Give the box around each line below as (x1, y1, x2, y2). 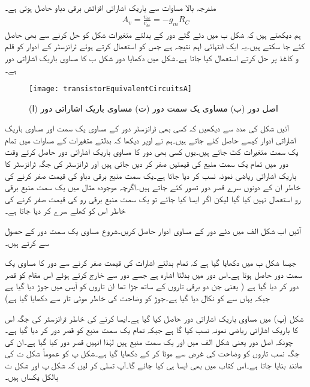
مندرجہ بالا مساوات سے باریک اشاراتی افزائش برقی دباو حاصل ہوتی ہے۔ (5, 1, 216, 13)
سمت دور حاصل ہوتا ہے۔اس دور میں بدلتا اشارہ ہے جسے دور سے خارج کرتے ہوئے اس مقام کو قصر (5, 268, 302, 280)
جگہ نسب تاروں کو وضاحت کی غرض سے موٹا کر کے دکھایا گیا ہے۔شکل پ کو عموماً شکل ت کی (5, 347, 300, 359)
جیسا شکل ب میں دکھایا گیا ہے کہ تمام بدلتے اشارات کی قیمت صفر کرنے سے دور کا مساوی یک (5, 256, 296, 269)
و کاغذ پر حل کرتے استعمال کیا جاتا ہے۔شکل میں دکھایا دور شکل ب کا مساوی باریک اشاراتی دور (5, 51, 299, 64)
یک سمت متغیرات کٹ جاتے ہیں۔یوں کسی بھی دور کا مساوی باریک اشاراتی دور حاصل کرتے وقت (5, 145, 299, 158)
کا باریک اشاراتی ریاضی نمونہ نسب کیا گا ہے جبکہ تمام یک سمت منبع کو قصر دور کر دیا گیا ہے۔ (5, 323, 299, 336)
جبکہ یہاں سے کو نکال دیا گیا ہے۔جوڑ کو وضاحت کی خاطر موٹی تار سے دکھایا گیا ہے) (5, 291, 270, 304)
